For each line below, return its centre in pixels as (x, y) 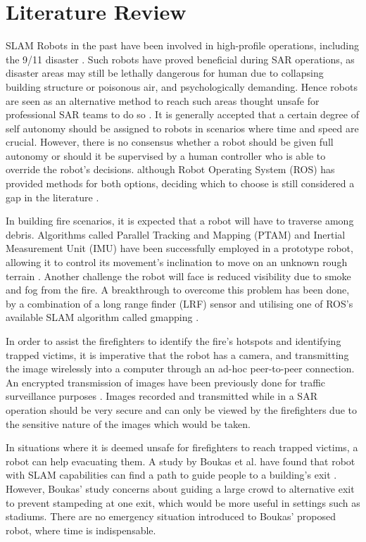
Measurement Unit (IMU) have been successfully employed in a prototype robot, (179, 248)
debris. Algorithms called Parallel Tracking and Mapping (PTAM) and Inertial (176, 234)
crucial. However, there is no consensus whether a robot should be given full (170, 142)
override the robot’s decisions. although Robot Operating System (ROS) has (170, 169)
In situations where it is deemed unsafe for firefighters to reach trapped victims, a (182, 447)
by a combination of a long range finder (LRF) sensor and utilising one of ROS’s (179, 303)
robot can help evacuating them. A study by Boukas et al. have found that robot (181, 461)
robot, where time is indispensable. (81, 530)
